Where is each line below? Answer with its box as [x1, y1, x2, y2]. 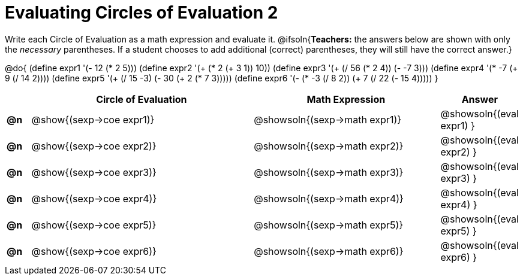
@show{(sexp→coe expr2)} [31, 139, 157, 152]
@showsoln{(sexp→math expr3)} [254, 166, 404, 178]
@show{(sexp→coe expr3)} [31, 166, 157, 178]
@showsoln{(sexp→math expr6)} [254, 245, 404, 257]
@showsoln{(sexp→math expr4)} [254, 192, 404, 205]
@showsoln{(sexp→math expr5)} [254, 218, 404, 231]
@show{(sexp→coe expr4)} [31, 192, 157, 205]
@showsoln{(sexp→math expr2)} [254, 139, 404, 152]
